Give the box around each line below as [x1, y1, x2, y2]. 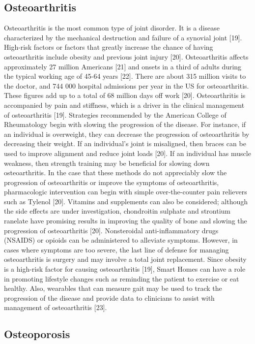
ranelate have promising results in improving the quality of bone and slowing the [4, 216, 247, 226]
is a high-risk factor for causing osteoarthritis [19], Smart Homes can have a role [4, 264, 246, 274]
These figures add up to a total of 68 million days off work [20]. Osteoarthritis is [4, 90, 246, 100]
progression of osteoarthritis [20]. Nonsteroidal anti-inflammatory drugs [4, 225, 219, 235]
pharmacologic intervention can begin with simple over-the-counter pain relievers [4, 187, 247, 197]
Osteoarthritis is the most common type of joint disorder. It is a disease [4, 23, 220, 33]
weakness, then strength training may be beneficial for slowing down [4, 157, 210, 168]
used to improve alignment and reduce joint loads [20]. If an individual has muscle [4, 148, 251, 158]
